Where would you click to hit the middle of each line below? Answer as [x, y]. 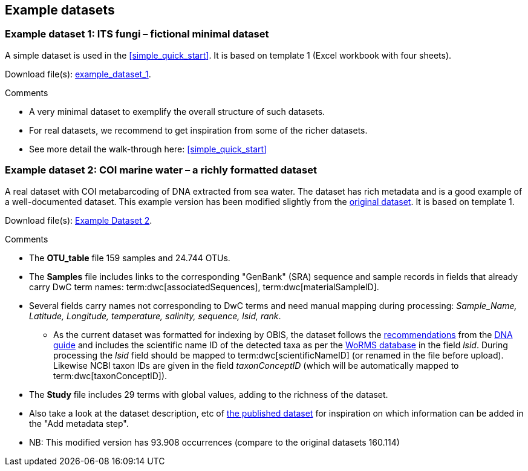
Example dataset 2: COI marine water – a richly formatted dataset [161, 170]
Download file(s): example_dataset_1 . [78, 74]
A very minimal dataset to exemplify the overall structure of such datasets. [177, 111]
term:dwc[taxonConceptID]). [110, 375]
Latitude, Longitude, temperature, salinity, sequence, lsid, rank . [155, 316]
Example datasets [60, 10]
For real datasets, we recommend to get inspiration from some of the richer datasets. [198, 130]
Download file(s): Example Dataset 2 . [79, 220]
